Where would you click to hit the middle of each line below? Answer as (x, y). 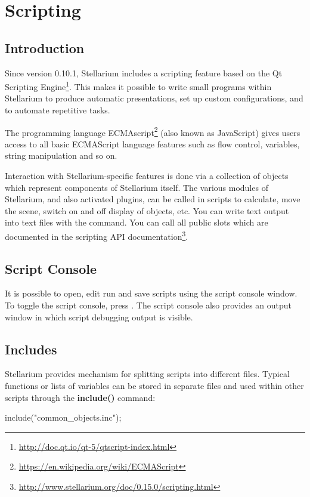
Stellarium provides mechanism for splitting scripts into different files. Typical (147, 374)
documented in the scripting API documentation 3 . (97, 235)
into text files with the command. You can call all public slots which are (137, 222)
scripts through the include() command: (80, 397)
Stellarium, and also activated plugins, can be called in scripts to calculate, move (153, 199)
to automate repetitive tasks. (58, 110)
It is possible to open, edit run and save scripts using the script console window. (151, 293)
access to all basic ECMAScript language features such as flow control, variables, (152, 143)
